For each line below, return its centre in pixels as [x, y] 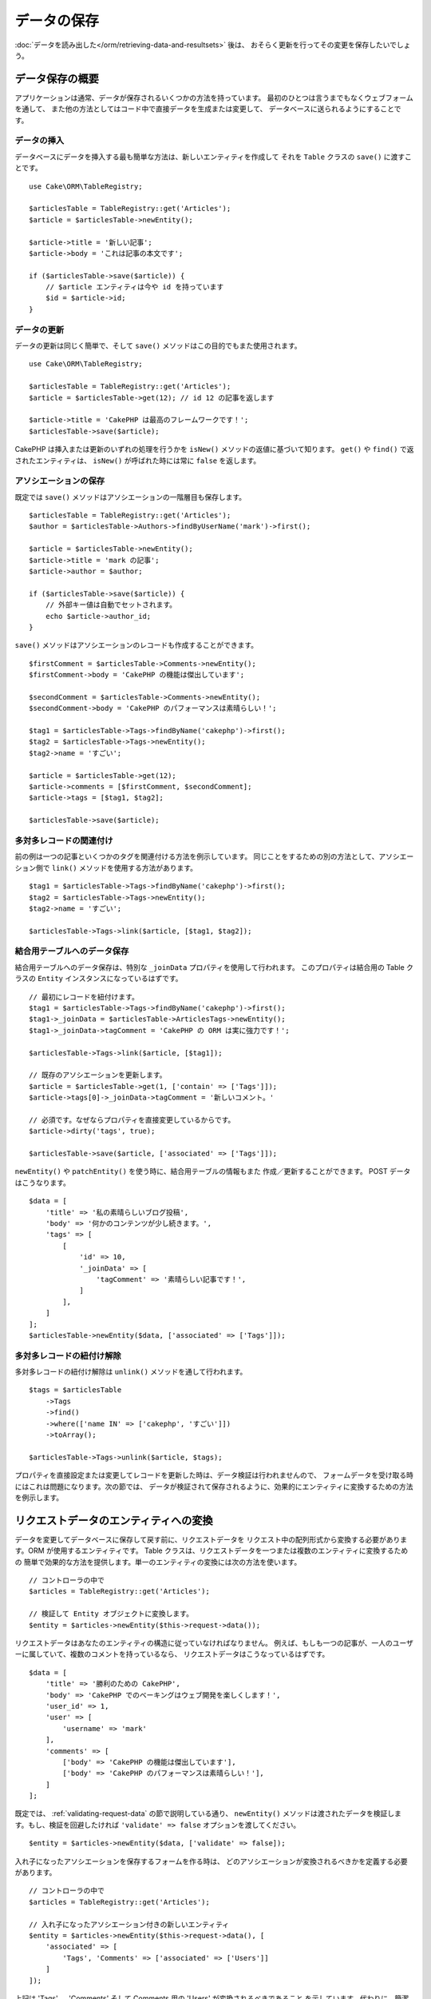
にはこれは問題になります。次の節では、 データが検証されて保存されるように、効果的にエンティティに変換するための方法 [214, 1486]
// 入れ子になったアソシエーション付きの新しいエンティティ [129, 1924]
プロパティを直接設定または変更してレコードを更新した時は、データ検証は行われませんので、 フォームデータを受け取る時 [214, 1475]
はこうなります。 [43, 1183]
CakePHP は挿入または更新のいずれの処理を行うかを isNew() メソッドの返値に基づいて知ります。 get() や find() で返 [214, 449]
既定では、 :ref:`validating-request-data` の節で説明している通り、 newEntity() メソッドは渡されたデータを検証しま [208, 1813]
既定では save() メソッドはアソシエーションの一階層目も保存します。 [130, 497]
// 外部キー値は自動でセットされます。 [111, 605]
